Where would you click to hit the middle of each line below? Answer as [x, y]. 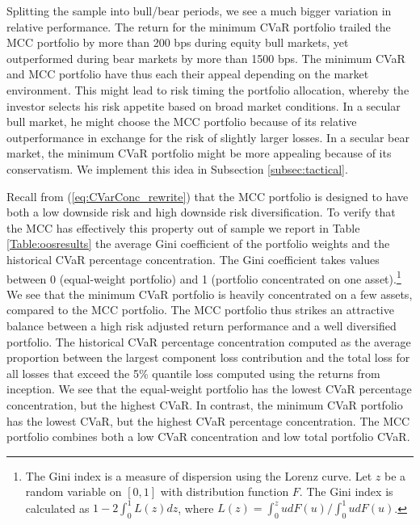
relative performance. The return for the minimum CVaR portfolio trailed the [199, 26]
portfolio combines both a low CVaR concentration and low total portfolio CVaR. [208, 437]
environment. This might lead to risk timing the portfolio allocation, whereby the [208, 89]
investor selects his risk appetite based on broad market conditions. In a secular [204, 105]
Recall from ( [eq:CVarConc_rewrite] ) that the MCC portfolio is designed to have [208, 196]
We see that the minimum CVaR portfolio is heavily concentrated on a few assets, [210, 294]
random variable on [73, 491]
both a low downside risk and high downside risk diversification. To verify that [201, 212]
